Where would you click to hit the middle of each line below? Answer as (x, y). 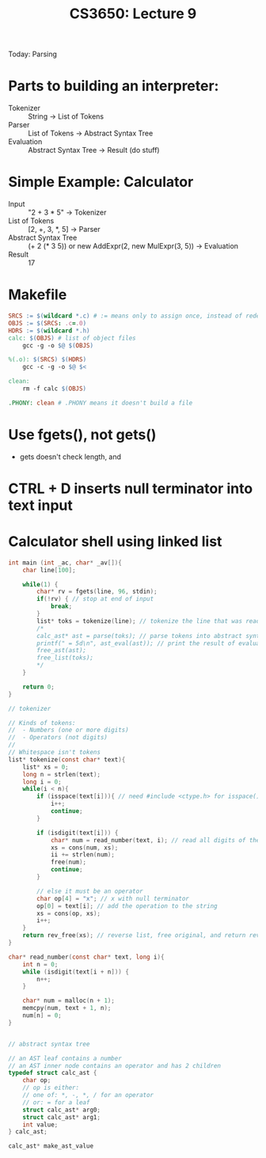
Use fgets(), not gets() (82, 434)
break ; (61, 606)
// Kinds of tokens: (42, 723)
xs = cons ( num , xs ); (84, 848)
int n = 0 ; (40, 964)
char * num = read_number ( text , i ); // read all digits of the (155, 840)
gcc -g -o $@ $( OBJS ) (58, 345)
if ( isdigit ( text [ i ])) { (78, 833)
